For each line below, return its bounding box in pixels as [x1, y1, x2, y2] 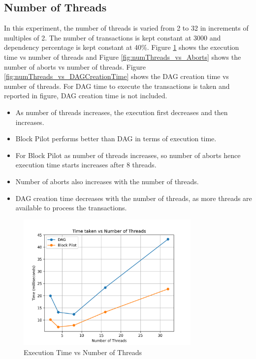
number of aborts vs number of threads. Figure [4, 61, 146, 72]
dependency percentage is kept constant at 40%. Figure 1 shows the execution [4, 42, 239, 52]
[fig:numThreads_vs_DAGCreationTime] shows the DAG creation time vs [4, 71, 229, 81]
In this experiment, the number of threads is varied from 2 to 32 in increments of [4, 23, 249, 33]
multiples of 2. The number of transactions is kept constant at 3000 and [4, 32, 221, 42]
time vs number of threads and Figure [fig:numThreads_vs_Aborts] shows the [4, 51, 241, 62]
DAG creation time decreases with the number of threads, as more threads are [15, 193, 252, 203]
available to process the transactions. [15, 202, 127, 213]
